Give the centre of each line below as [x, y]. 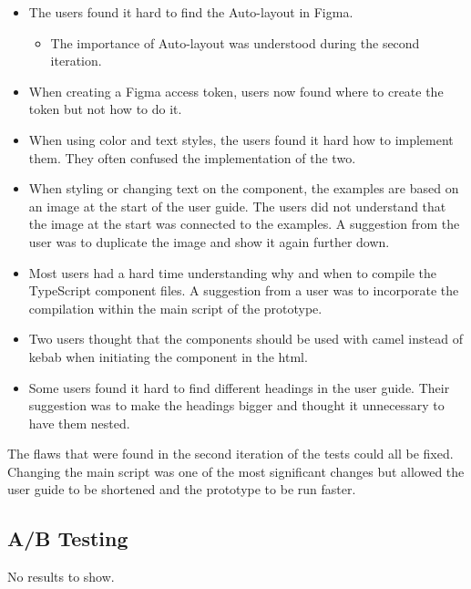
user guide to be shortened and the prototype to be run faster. [182, 489]
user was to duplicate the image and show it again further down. [209, 241]
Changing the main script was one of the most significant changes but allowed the [236, 471]
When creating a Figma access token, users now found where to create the [236, 91]
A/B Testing [68, 538]
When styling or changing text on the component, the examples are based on [244, 188]
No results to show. [61, 577]
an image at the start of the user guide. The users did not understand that [237, 206]
